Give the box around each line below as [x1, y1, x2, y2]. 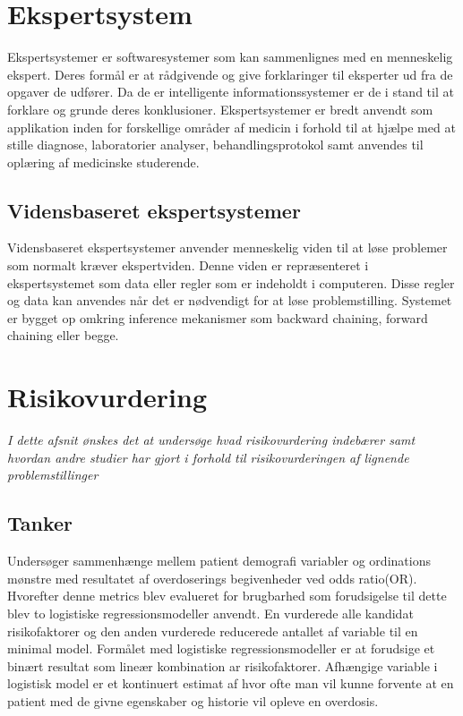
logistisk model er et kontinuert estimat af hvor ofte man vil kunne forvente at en [7, 674, 454, 693]
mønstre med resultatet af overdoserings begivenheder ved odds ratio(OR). [7, 568, 417, 587]
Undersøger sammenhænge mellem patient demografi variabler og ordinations [7, 551, 431, 570]
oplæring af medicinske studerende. [7, 152, 200, 171]
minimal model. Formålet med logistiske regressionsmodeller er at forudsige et [7, 639, 435, 658]
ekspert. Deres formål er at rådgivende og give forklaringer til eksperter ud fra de [7, 64, 453, 83]
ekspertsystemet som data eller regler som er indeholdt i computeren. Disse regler [7, 273, 455, 292]
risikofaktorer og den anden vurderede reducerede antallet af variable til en [7, 621, 418, 640]
